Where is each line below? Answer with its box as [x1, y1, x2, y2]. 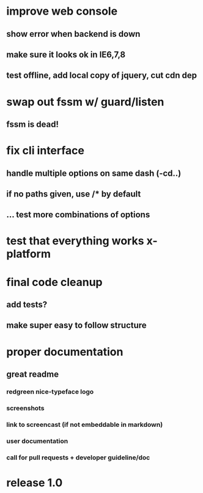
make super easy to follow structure [6, 320, 147, 331]
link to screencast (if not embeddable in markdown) [6, 420, 163, 429]
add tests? [6, 299, 48, 310]
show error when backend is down [6, 29, 141, 39]
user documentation [6, 437, 68, 445]
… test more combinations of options [6, 209, 150, 220]
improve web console [6, 4, 118, 18]
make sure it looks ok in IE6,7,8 [6, 49, 126, 59]
